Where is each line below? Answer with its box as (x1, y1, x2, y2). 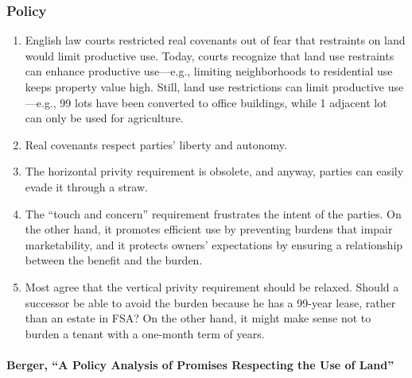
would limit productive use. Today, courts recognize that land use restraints (25, 47, 395, 64)
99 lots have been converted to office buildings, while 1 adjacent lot (60, 94, 387, 110)
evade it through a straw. (25, 178, 148, 195)
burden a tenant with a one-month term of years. (25, 325, 265, 341)
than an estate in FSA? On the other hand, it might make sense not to (25, 310, 371, 326)
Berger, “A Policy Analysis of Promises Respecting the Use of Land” (6, 356, 395, 372)
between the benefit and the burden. (25, 252, 203, 268)
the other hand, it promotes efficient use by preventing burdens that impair (25, 221, 393, 237)
